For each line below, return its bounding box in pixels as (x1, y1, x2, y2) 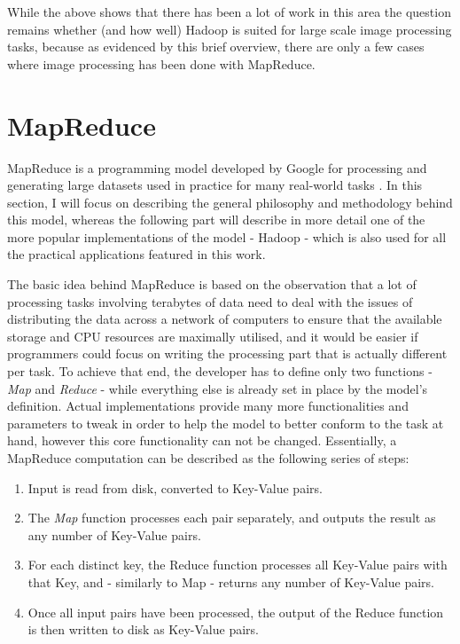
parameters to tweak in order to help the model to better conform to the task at (7, 413, 444, 432)
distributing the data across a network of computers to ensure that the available (7, 310, 442, 328)
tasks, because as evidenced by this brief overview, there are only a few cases (7, 37, 425, 56)
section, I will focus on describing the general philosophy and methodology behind (7, 192, 453, 211)
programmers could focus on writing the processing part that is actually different (7, 344, 448, 363)
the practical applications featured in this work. (7, 245, 266, 263)
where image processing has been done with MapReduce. (7, 54, 316, 73)
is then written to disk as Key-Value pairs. (27, 620, 259, 639)
